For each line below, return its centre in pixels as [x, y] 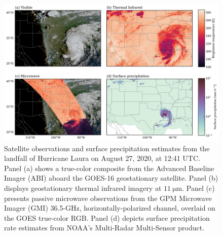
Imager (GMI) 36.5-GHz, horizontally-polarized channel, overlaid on [110, 208]
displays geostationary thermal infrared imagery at [83, 188]
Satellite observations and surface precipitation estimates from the [107, 148]
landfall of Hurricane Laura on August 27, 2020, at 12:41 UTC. [102, 158]
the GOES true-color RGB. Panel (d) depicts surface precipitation [107, 217]
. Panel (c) [198, 188]
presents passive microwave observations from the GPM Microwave [108, 198]
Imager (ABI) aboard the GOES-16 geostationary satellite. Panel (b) [111, 178]
